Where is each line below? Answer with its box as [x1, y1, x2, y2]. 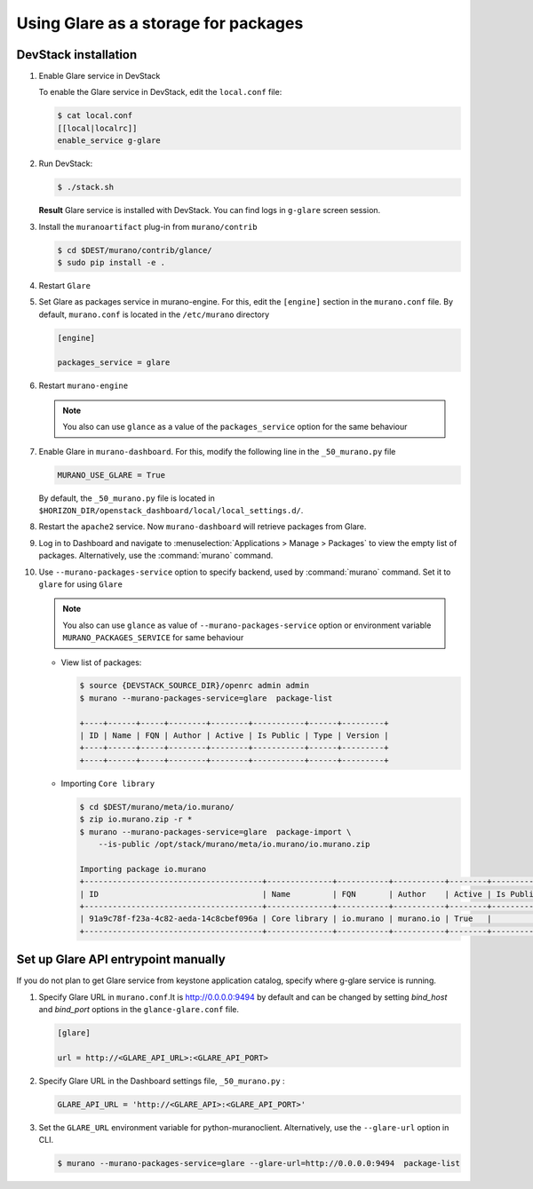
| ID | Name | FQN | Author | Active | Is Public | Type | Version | [79, 731, 389, 741]
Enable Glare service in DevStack [38, 71, 161, 82]
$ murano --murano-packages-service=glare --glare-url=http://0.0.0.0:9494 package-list [57, 1159, 461, 1169]
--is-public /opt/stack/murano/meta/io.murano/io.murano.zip [98, 839, 370, 849]
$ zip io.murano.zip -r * [79, 814, 193, 825]
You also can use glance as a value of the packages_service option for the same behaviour [62, 422, 408, 432]
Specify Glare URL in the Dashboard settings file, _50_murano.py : [38, 1075, 285, 1086]
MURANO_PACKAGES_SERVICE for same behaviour [62, 632, 244, 643]
